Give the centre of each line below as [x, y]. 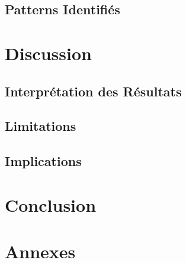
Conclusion [51, 204]
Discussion [48, 53]
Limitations [41, 126]
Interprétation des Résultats [93, 91]
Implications [43, 161]
